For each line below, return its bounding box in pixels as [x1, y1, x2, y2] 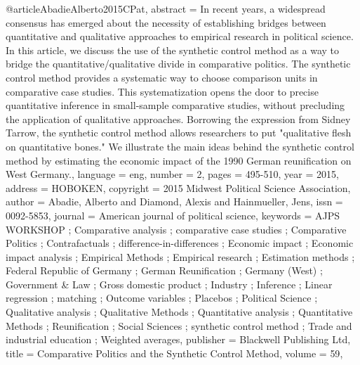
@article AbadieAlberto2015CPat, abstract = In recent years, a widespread [6, 1, 326, 15]
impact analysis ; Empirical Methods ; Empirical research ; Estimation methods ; [6, 249, 355, 264]
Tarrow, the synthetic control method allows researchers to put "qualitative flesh [6, 125, 352, 140]
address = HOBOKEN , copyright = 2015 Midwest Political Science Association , [6, 180, 351, 195]
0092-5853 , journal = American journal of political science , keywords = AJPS [6, 207, 340, 222]
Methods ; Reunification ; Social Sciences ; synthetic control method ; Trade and [6, 318, 352, 333]
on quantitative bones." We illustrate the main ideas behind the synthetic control [6, 139, 354, 153]
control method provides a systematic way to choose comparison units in [6, 70, 318, 84]
